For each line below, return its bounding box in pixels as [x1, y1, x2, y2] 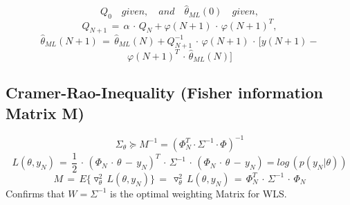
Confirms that [6, 186, 65, 200]
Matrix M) [6, 102, 84, 123]
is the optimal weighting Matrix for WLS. [110, 186, 287, 200]
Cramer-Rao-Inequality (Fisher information [6, 82, 324, 103]
